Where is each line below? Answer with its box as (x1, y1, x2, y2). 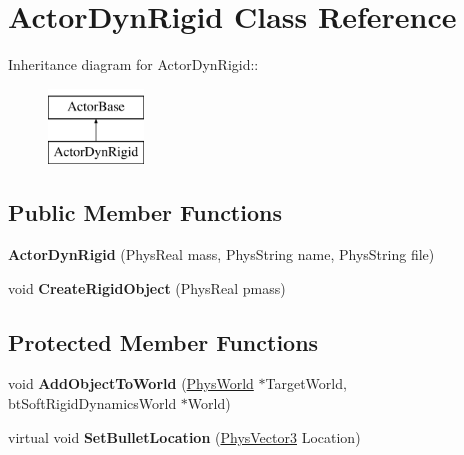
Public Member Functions (8, 197, 282, 228)
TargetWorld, (265, 373, 347, 394)
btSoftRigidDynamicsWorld (8, 393, 177, 414)
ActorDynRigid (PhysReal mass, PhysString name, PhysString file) (8, 244, 435, 265)
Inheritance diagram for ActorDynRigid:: (8, 54, 259, 75)
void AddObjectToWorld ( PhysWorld (8, 373, 254, 394)
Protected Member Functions (8, 326, 319, 357)
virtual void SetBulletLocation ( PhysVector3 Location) (8, 426, 361, 447)
